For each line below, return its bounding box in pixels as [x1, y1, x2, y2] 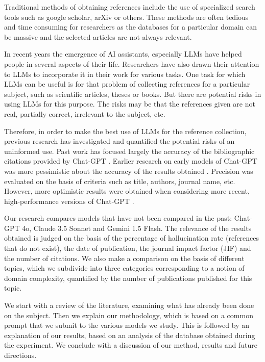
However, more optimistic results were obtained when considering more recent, [4, 186, 250, 196]
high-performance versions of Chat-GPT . [4, 195, 134, 206]
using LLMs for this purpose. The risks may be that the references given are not [4, 98, 255, 109]
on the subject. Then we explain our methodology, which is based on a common [4, 309, 253, 320]
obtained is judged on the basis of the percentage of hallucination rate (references [4, 232, 259, 243]
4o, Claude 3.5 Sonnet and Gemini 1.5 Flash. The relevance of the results [22, 222, 252, 233]
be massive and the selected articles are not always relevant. [4, 31, 192, 42]
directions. [4, 350, 37, 360]
